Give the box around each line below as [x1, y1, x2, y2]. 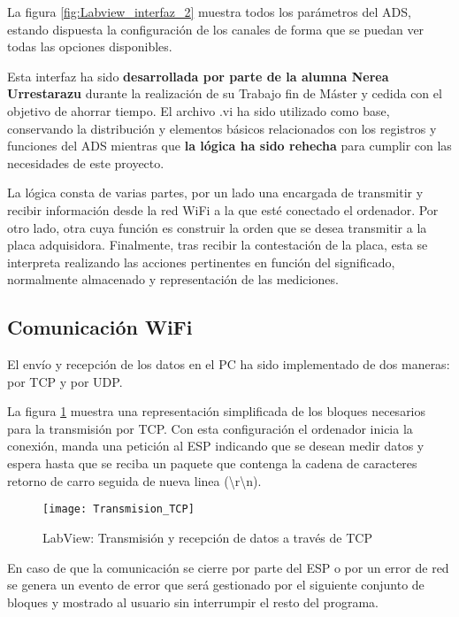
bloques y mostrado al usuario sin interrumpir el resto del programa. [7, 592, 379, 611]
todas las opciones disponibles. [7, 37, 172, 56]
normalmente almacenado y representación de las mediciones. [7, 270, 339, 289]
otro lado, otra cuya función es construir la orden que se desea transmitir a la [7, 218, 427, 236]
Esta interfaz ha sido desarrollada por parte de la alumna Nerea [7, 66, 389, 85]
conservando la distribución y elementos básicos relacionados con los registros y [7, 119, 437, 137]
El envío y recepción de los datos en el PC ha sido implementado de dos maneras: [7, 355, 450, 374]
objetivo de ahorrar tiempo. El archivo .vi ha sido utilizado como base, [7, 101, 390, 120]
